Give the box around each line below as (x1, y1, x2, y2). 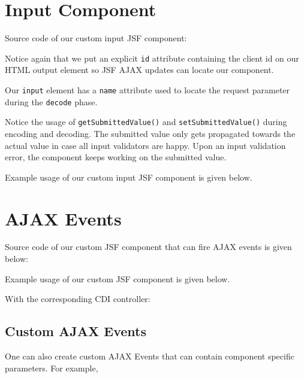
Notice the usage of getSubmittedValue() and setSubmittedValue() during (5, 115, 287, 128)
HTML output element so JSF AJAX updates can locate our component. (5, 63, 274, 76)
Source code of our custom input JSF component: (5, 32, 187, 44)
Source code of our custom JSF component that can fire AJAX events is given (5, 240, 292, 253)
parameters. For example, (5, 361, 98, 374)
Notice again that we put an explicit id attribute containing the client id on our (5, 51, 299, 64)
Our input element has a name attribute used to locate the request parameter (5, 83, 290, 96)
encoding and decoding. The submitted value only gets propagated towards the (5, 127, 296, 139)
